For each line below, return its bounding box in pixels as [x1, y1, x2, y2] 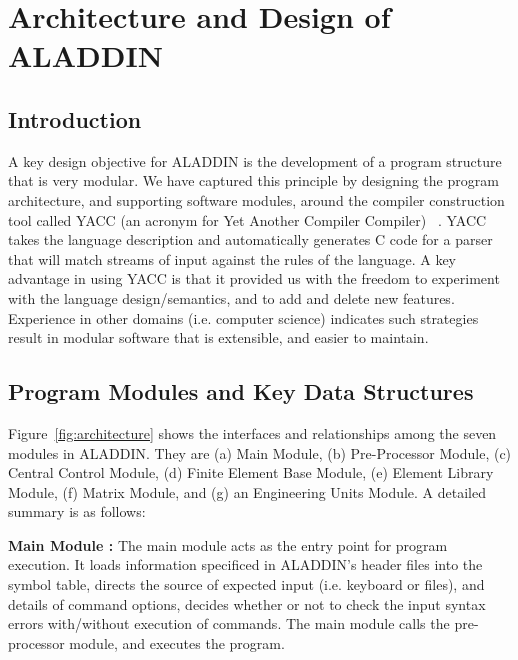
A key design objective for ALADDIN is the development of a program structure [8, 150, 502, 171]
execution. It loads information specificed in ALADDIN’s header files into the [8, 554, 483, 575]
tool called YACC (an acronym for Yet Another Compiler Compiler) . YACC [8, 209, 487, 230]
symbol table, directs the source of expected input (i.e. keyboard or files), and [8, 574, 485, 595]
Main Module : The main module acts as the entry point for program [8, 534, 448, 555]
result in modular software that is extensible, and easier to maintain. [8, 327, 429, 348]
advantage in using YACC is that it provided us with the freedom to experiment [8, 268, 500, 289]
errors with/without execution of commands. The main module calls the [8, 613, 450, 634]
